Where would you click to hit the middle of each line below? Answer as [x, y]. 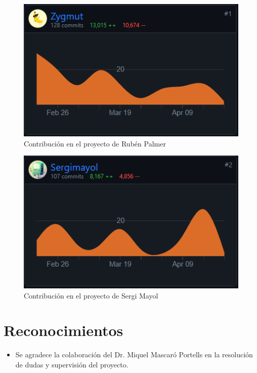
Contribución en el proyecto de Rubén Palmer [95, 143]
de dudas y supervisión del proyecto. [72, 364]
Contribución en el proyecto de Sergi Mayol [91, 295]
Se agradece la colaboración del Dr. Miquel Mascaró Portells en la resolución [134, 355]
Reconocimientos [63, 330]
